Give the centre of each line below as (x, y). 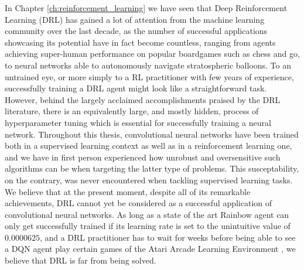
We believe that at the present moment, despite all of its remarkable (128, 191)
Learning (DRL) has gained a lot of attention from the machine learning (135, 19)
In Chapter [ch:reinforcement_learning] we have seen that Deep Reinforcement (146, 8)
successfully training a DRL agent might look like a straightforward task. (136, 88)
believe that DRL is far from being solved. (81, 260)
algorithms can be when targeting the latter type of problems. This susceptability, (152, 168)
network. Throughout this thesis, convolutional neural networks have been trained (152, 134)
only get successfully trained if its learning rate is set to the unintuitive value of (148, 226)
